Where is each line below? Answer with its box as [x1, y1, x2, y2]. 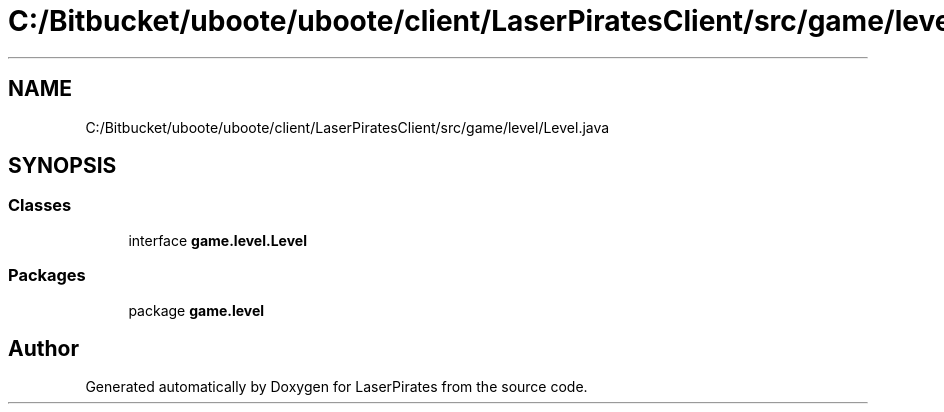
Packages [8, 265, 86, 286]
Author [8, 335, 79, 361]
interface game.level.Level [128, 231, 307, 249]
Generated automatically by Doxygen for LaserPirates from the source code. [85, 378, 588, 396]
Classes [8, 195, 72, 216]
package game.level [128, 301, 265, 319]
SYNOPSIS [8, 153, 117, 179]
